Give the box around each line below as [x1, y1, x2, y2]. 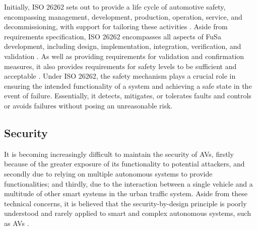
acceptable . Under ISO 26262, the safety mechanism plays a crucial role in [4, 71, 236, 81]
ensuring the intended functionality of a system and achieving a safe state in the [4, 80, 252, 91]
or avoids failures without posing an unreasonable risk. [4, 100, 173, 110]
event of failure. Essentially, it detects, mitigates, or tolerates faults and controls [4, 90, 251, 101]
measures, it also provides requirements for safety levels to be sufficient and [4, 61, 237, 71]
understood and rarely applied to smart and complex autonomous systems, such [4, 208, 251, 218]
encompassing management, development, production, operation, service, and [4, 11, 242, 22]
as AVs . [4, 217, 29, 228]
